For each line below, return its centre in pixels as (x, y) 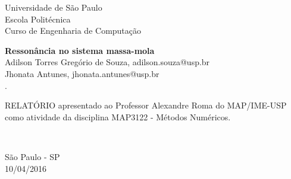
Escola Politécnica (38, 19)
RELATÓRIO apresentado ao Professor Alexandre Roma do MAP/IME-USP (146, 105)
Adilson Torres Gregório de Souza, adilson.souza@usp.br (107, 62)
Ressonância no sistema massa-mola (80, 50)
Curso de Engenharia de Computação (73, 31)
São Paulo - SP (32, 156)
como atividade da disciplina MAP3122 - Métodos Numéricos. (118, 116)
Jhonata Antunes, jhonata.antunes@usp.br (82, 73)
